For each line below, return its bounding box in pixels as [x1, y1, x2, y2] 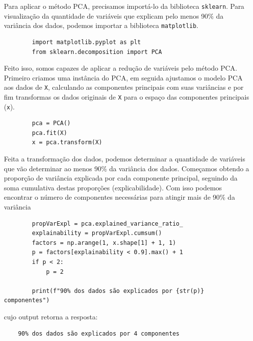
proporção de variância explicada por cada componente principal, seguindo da [4, 173, 238, 183]
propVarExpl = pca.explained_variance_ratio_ [32, 220, 183, 227]
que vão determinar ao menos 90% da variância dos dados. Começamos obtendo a [4, 163, 250, 173]
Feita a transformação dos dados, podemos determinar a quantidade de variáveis [4, 154, 245, 164]
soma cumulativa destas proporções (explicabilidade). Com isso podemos [4, 182, 222, 192]
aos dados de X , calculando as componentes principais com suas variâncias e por [4, 82, 244, 92]
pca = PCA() [32, 120, 71, 127]
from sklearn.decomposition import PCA [32, 48, 162, 55]
